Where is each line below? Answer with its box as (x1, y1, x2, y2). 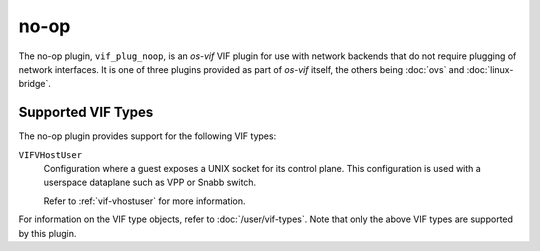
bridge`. (18, 78, 52, 90)
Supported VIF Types (18, 104, 154, 121)
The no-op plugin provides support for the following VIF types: (18, 130, 277, 142)
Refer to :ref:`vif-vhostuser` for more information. (43, 195, 246, 207)
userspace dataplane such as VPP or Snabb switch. (43, 176, 257, 189)
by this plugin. (18, 227, 77, 239)
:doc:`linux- (466, 63, 514, 75)
